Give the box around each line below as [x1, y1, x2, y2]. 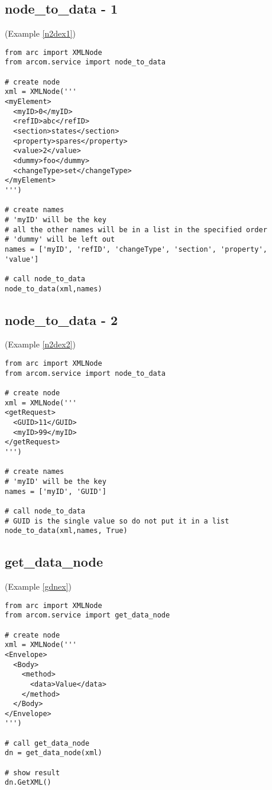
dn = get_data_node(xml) [5, 749, 102, 758]
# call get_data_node [5, 739, 90, 747]
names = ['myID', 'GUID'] [5, 487, 106, 496]
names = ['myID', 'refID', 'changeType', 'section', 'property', [5, 245, 267, 253]
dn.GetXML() [5, 778, 51, 787]
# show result [5, 768, 60, 777]
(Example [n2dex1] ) [5, 27, 76, 40]
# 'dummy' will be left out [5, 235, 115, 244]
